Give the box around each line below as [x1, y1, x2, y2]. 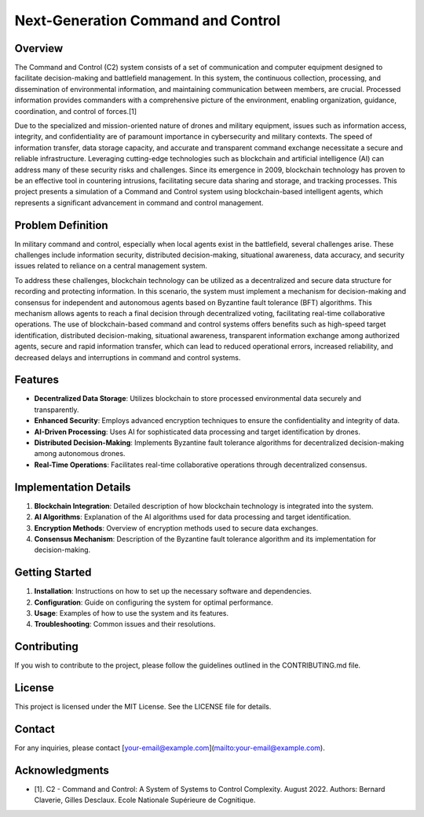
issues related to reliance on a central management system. [14, 261, 208, 270]
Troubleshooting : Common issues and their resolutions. [34, 620, 216, 629]
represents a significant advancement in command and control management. [14, 197, 264, 208]
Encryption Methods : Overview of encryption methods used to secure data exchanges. [34, 523, 318, 532]
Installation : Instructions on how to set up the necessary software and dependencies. [34, 587, 312, 596]
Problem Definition [14, 219, 109, 232]
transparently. [34, 405, 79, 414]
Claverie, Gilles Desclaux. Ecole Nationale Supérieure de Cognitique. [34, 795, 256, 805]
